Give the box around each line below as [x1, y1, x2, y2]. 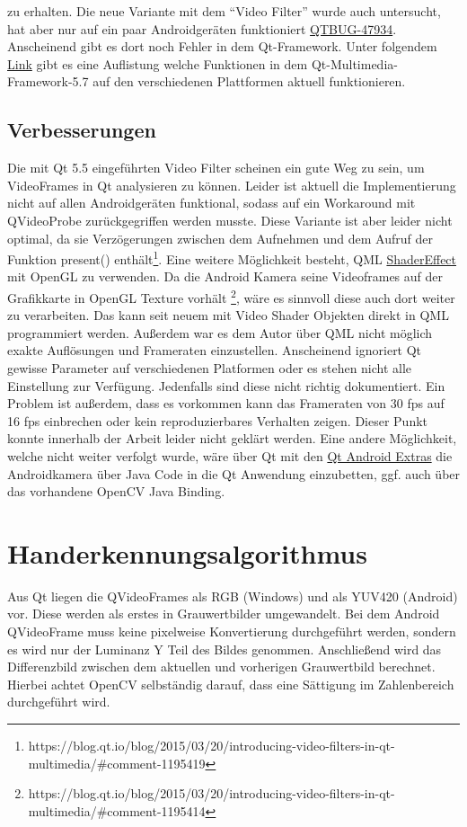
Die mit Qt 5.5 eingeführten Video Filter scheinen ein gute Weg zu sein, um [7, 158, 425, 177]
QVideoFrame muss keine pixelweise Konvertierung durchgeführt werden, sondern [7, 622, 456, 641]
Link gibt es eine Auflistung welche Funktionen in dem [7, 54, 308, 73]
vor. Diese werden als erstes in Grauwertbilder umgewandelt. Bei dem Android [7, 604, 440, 623]
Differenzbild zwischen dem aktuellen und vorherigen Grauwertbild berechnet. [7, 657, 436, 676]
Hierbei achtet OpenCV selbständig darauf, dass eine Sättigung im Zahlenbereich [7, 674, 454, 693]
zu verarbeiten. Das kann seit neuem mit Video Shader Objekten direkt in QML [7, 306, 449, 325]
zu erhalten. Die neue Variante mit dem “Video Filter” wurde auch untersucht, [7, 2, 441, 20]
